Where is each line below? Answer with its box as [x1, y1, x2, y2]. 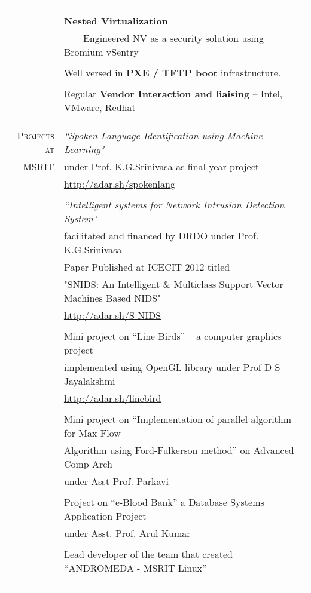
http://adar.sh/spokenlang [63, 177, 175, 191]
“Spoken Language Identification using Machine [63, 128, 263, 142]
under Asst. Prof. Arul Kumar [63, 526, 191, 540]
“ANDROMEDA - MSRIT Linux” [63, 561, 207, 574]
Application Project [63, 509, 147, 523]
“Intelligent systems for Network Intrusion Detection [63, 198, 285, 211]
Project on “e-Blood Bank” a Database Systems [63, 495, 264, 509]
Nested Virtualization [63, 14, 168, 27]
